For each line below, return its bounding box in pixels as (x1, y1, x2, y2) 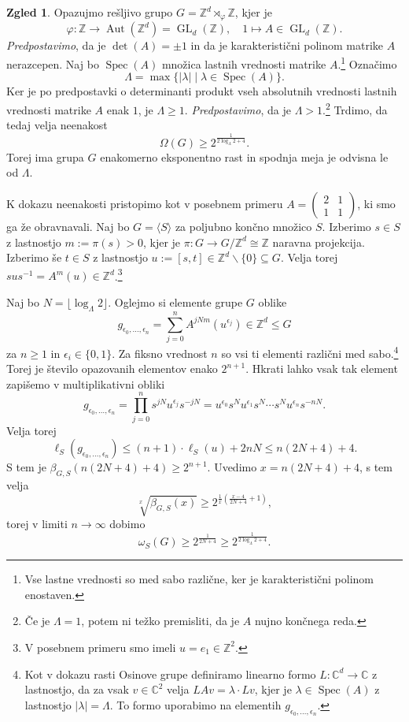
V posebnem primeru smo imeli (24, 638, 176, 655)
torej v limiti (6, 515, 68, 532)
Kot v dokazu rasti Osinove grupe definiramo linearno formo (24, 665, 316, 682)
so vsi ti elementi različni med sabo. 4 (221, 343, 399, 361)
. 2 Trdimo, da (322, 99, 388, 117)
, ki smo (357, 195, 396, 212)
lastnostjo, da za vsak (24, 681, 129, 698)
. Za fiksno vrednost (112, 344, 208, 361)
